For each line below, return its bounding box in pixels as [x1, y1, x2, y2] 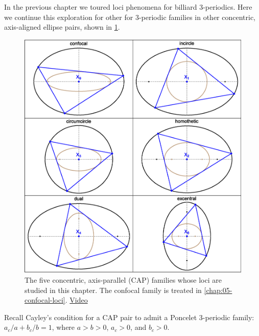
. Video [65, 295, 88, 305]
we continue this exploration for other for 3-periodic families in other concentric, [4, 11, 255, 22]
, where [52, 322, 75, 332]
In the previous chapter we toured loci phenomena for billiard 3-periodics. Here [4, 2, 252, 12]
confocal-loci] [25, 295, 65, 305]
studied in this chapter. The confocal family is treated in [25, 284, 202, 295]
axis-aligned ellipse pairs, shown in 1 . [4, 22, 120, 32]
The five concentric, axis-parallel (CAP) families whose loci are [25, 274, 222, 285]
